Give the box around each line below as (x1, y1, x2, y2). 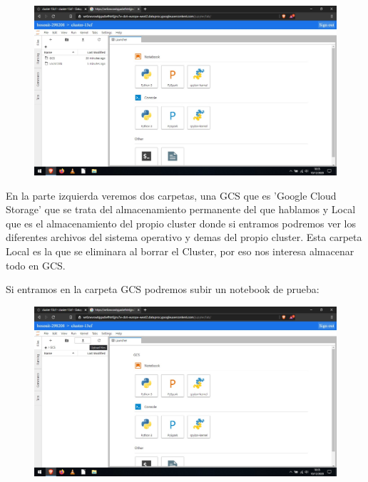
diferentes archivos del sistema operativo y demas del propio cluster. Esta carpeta (6, 230, 362, 245)
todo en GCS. (6, 257, 66, 272)
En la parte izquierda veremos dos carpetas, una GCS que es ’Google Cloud (6, 188, 337, 202)
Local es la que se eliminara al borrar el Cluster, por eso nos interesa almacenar (6, 244, 354, 259)
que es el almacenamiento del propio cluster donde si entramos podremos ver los (6, 215, 356, 230)
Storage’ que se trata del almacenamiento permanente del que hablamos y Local (6, 202, 356, 217)
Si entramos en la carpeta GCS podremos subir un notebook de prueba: (6, 282, 320, 297)
